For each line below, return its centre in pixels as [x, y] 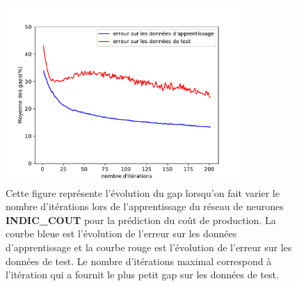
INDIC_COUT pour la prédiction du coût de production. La [141, 220]
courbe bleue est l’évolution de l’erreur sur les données [121, 233]
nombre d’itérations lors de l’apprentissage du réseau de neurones [145, 206]
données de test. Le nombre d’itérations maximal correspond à [139, 261]
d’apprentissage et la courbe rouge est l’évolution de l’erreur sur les [149, 247]
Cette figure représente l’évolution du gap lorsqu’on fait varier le [143, 192]
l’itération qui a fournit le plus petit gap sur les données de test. [142, 275]
